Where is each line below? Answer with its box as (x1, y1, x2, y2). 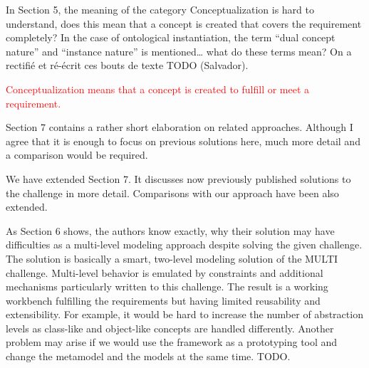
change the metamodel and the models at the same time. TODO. (6, 349, 291, 364)
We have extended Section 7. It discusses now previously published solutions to (6, 171, 351, 186)
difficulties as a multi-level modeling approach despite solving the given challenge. (6, 237, 363, 252)
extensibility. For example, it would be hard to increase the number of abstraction (6, 307, 363, 322)
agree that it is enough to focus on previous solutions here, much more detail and (6, 133, 360, 148)
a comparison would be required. (6, 147, 148, 162)
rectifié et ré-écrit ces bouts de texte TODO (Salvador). (6, 58, 249, 73)
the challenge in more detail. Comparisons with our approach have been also (6, 185, 339, 200)
